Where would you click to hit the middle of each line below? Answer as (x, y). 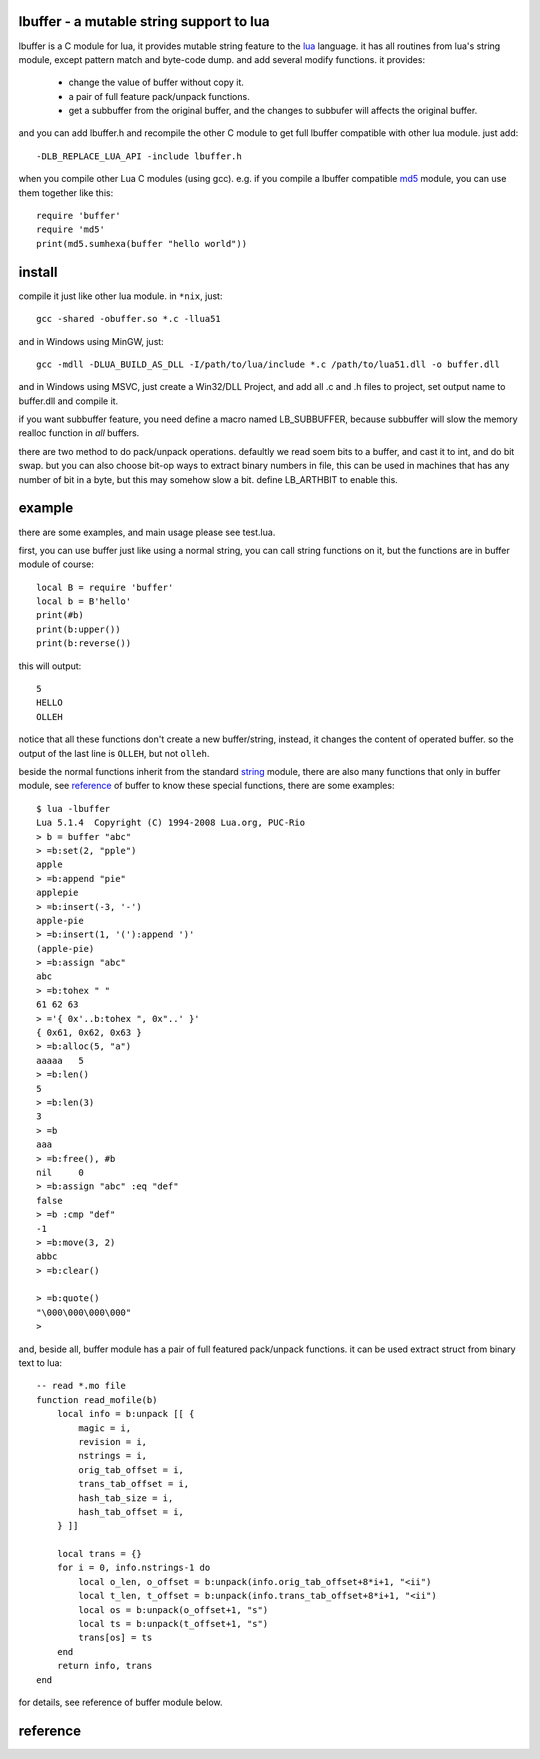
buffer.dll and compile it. (68, 401)
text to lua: (40, 1363)
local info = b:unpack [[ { (125, 1414)
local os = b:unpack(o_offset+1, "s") (173, 1609)
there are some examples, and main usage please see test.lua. (147, 532)
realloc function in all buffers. (79, 433)
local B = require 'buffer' (105, 587)
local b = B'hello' (84, 601)
